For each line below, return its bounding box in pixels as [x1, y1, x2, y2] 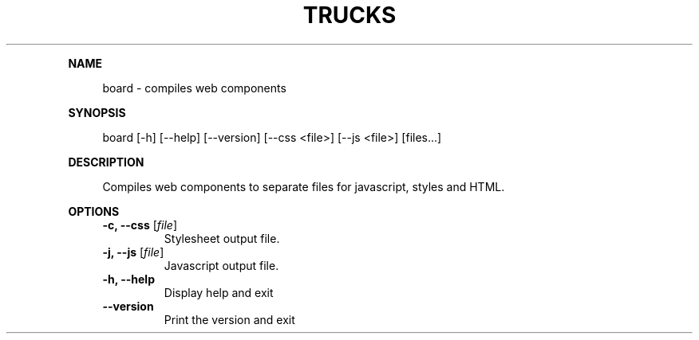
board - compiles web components [102, 80, 286, 95]
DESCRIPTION [68, 154, 144, 169]
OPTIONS [68, 204, 120, 218]
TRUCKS [302, 2, 397, 29]
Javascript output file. [164, 258, 279, 272]
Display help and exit [164, 285, 274, 299]
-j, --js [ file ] [102, 244, 164, 259]
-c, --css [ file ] [102, 217, 177, 232]
